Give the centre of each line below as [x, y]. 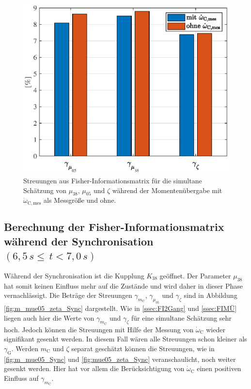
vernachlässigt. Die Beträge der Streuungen [68, 295]
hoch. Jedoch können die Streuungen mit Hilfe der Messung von [99, 329]
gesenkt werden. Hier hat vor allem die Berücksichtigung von [94, 368]
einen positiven [219, 368]
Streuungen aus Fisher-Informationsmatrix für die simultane [113, 180]
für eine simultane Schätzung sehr [181, 317]
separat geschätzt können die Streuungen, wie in [143, 348]
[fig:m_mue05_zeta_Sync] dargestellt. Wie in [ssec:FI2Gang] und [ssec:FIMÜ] [120, 308]
